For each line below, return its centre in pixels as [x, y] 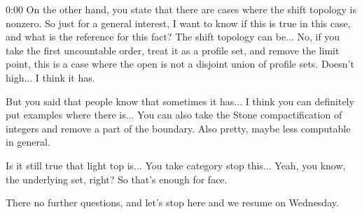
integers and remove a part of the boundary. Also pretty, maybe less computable [178, 128]
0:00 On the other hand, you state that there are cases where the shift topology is [181, 9]
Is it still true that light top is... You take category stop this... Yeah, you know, [176, 165]
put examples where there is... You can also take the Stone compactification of [174, 115]
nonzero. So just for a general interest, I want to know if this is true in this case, [178, 23]
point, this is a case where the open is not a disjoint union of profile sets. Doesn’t [180, 64]
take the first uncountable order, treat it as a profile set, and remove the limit [173, 50]
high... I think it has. [50, 77]
